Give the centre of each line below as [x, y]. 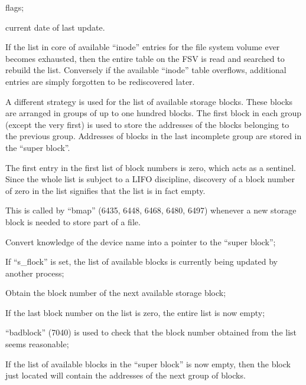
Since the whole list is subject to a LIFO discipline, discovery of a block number [150, 179]
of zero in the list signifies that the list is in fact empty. [105, 190]
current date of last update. [55, 27]
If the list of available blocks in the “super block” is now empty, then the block [148, 363]
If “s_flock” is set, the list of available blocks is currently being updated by [141, 261]
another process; [35, 273]
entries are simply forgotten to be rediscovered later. [100, 81]
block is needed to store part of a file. [73, 221]
